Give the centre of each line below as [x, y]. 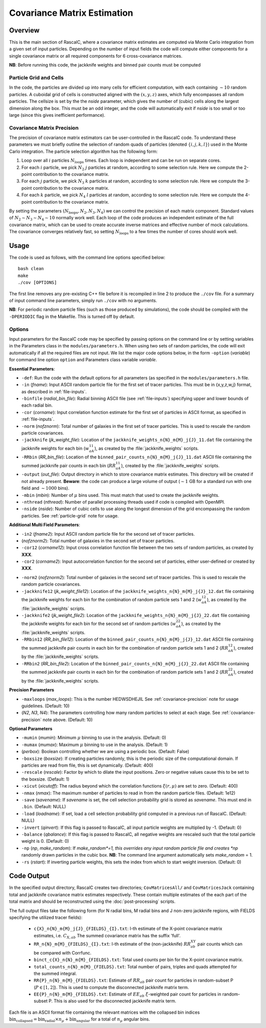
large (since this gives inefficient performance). [57, 115]
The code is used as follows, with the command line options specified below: [87, 257]
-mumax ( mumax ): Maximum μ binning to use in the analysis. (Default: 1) [95, 745]
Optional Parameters [31, 729]
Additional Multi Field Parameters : [45, 525]
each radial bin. [37, 405]
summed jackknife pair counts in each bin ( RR [68, 465]
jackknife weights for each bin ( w [55, 448]
